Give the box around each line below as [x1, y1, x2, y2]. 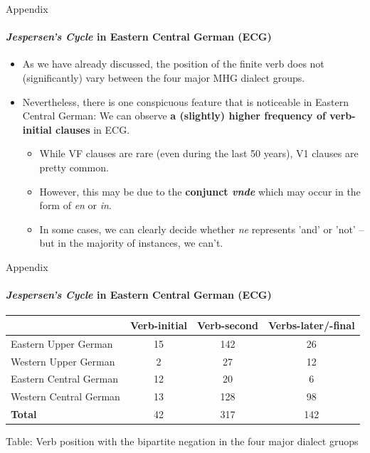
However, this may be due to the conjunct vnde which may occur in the [39, 183, 361, 198]
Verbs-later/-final [268, 317, 355, 332]
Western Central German [11, 389, 120, 404]
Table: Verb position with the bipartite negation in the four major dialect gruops [6, 434, 359, 449]
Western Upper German [11, 353, 115, 368]
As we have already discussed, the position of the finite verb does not [22, 56, 324, 71]
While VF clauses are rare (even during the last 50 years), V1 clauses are [39, 146, 359, 161]
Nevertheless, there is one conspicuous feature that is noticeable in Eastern [22, 94, 349, 109]
